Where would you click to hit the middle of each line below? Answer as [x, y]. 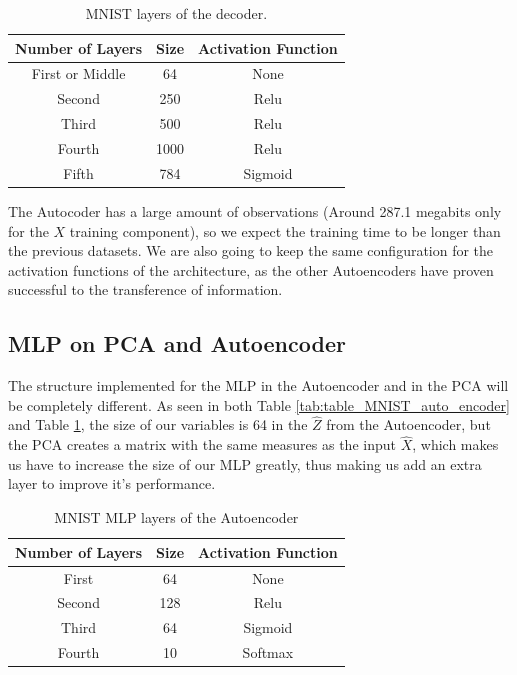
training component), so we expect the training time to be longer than [285, 230]
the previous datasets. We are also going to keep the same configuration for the [251, 250]
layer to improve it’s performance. [112, 483]
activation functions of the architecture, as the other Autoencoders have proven [251, 269]
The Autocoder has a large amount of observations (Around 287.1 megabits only [255, 210]
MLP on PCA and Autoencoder [177, 343]
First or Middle [78, 73]
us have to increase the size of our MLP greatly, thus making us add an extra [245, 463]
